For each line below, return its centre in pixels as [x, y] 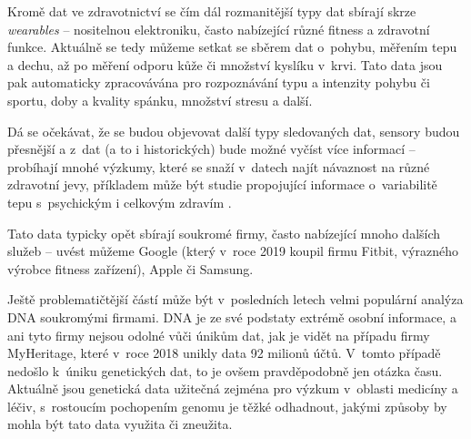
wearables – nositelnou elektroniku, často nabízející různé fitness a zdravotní [219, 29]
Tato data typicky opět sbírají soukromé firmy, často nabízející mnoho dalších [224, 233]
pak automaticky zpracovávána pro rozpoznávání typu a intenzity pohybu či [219, 82]
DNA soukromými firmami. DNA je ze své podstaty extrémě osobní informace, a [232, 316]
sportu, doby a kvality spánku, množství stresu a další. [160, 100]
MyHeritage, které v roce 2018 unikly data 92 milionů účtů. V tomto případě [224, 353]
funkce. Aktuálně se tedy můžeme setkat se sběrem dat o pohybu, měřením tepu [232, 47]
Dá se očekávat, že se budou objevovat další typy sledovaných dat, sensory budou [234, 131]
